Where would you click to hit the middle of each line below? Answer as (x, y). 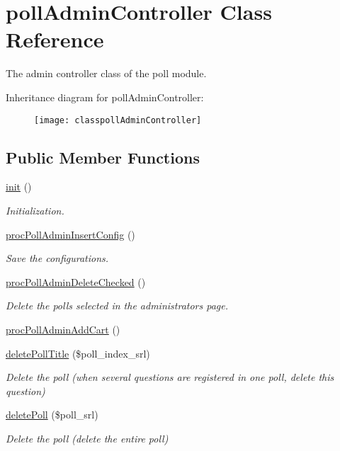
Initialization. (35, 210)
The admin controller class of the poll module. (106, 73)
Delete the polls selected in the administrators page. (117, 306)
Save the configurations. (57, 258)
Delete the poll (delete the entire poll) (87, 438)
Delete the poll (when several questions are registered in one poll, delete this (170, 377)
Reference (55, 39)
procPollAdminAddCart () (63, 329)
